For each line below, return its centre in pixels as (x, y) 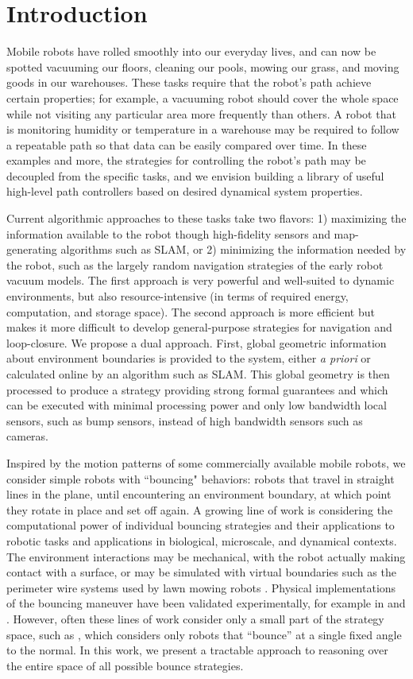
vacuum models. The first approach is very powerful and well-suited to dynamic (201, 280)
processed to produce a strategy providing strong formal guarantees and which (197, 389)
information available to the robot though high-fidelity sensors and (168, 233)
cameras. (27, 436)
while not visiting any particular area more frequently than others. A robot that (201, 113)
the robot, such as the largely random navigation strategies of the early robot (195, 264)
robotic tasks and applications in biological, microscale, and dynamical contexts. (202, 540)
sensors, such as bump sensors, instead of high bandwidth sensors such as (185, 420)
